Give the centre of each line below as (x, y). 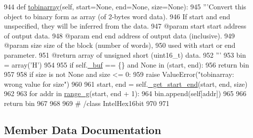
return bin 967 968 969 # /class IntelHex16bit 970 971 (87, 103)
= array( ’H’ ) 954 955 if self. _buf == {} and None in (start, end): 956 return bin (126, 64)
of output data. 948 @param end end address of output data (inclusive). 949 (120, 35)
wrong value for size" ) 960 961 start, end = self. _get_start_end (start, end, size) (126, 84)
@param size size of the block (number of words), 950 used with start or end (120, 45)
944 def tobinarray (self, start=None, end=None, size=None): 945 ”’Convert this (125, 6)
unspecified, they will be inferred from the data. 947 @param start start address (125, 26)
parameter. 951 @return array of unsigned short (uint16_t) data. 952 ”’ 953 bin (125, 54)
